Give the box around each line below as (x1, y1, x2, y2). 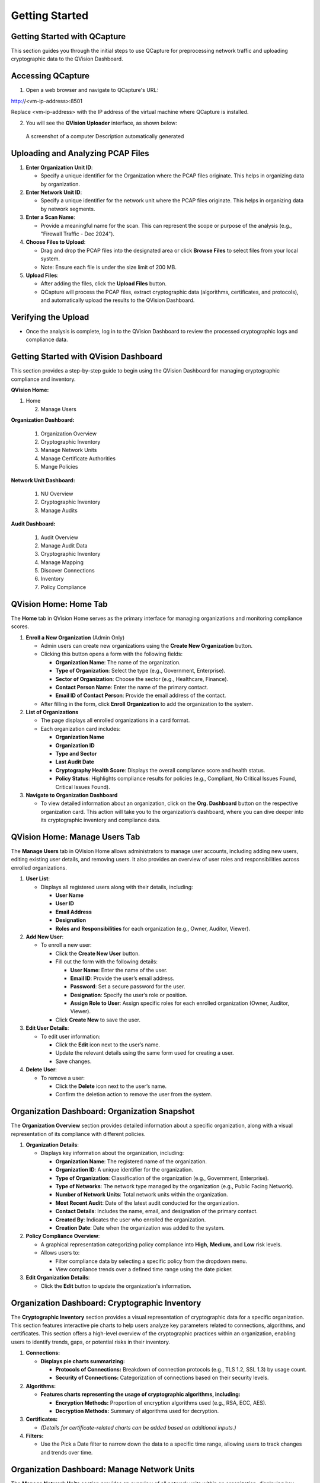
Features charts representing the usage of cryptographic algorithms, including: (40, 1391, 241, 1398)
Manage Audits (40, 507, 78, 514)
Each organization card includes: (40, 725, 121, 732)
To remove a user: (40, 1074, 85, 1081)
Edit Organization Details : (25, 1274, 90, 1281)
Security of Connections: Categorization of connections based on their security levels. (55, 1374, 269, 1382)
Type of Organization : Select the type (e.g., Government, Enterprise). (55, 667, 226, 674)
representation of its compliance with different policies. (11, 1130, 146, 1137)
